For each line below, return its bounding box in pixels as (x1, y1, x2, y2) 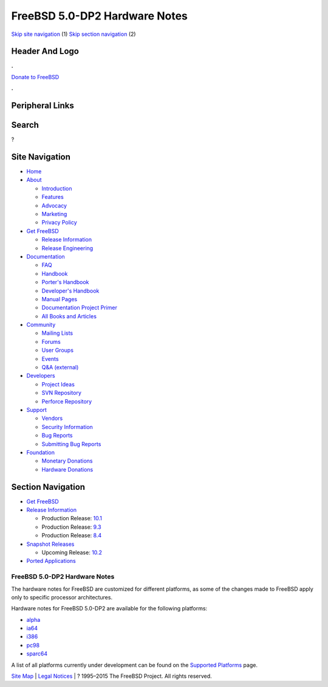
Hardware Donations (41, 466, 94, 473)
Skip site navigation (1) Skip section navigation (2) (11, 30, 136, 38)
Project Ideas (41, 380, 75, 388)
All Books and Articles (41, 312, 97, 319)
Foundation (26, 448, 55, 456)
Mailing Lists (41, 329, 73, 337)
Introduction (41, 184, 72, 192)
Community (26, 321, 56, 329)
